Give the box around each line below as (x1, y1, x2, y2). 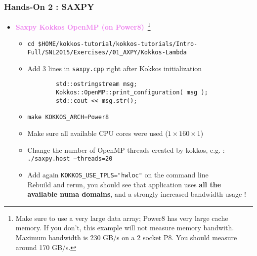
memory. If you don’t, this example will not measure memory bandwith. (15, 222, 234, 233)
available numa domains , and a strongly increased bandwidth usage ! (27, 189, 246, 199)
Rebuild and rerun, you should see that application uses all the (27, 179, 221, 189)
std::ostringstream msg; (55, 81, 137, 88)
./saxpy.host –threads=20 (27, 155, 113, 163)
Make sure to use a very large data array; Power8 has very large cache (15, 213, 228, 223)
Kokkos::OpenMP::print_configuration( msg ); (55, 89, 208, 96)
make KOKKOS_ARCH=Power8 (27, 114, 109, 121)
